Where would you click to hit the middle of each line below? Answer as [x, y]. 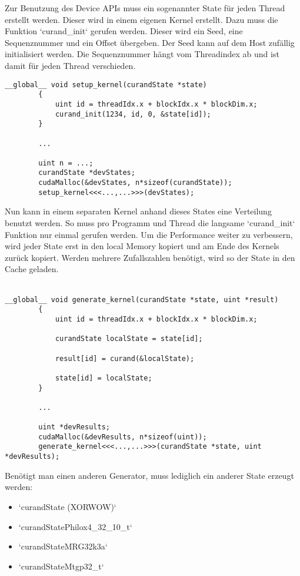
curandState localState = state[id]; [129, 339]
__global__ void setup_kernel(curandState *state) [106, 85]
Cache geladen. [32, 269]
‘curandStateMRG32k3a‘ [63, 546]
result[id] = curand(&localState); [125, 358]
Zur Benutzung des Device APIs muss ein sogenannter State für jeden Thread [145, 8]
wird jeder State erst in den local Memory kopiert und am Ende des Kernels [142, 246]
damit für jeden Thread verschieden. [70, 65]
